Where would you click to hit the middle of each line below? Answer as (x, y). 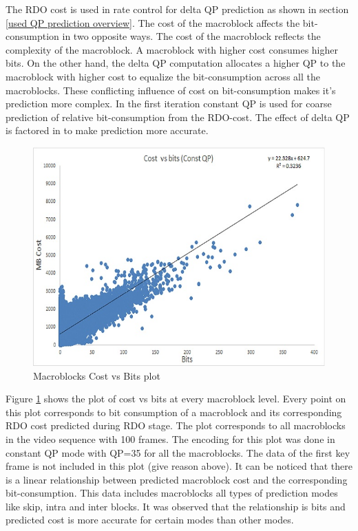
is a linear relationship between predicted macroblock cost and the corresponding (177, 479)
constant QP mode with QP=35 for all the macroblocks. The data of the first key (178, 452)
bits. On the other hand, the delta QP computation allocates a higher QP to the (176, 63)
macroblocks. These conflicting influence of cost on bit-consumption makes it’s (171, 90)
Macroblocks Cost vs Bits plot (97, 375)
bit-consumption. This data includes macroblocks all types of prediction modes (172, 493)
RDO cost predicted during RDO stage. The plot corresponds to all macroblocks (176, 425)
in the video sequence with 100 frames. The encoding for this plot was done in (170, 438)
